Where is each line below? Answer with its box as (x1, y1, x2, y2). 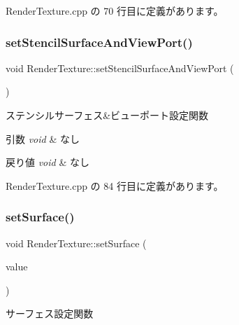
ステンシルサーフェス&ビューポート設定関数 (6, 108, 209, 122)
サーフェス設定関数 (6, 306, 94, 321)
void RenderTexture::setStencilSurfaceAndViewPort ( (6, 60, 234, 75)
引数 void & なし (6, 131, 80, 146)
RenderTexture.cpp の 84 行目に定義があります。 (6, 178, 224, 193)
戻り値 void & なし (6, 155, 89, 170)
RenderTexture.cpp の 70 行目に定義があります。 (6, 4, 224, 18)
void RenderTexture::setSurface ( (6, 235, 147, 250)
